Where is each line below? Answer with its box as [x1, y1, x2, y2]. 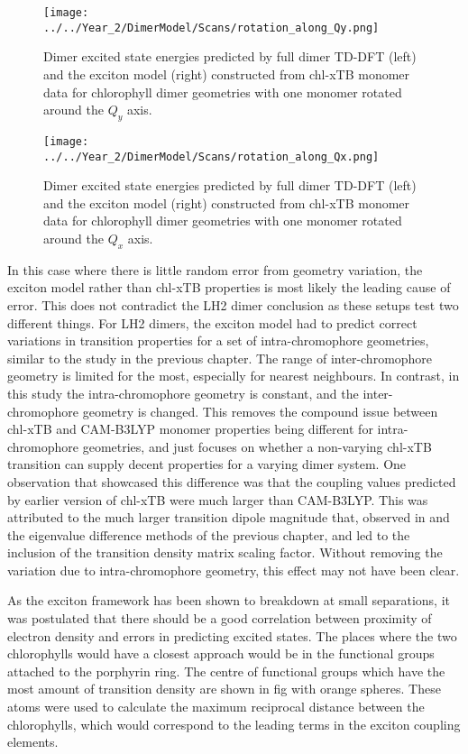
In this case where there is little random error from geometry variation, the [7, 260, 423, 279]
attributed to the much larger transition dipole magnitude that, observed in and [7, 508, 450, 527]
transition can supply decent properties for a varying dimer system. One [7, 455, 407, 474]
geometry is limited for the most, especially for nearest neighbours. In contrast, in [7, 366, 460, 385]
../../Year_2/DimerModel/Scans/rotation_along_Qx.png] [43, 150, 380, 163]
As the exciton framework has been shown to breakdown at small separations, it [7, 591, 450, 610]
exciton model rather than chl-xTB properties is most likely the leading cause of [7, 278, 451, 297]
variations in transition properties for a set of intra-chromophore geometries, [7, 331, 429, 350]
